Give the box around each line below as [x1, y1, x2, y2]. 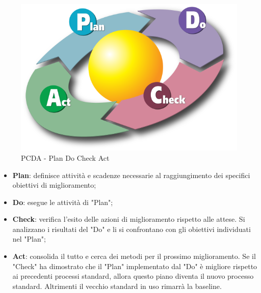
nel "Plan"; [12, 233, 46, 244]
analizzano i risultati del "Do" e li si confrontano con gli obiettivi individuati [12, 223, 251, 234]
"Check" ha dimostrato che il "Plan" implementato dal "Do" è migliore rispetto [12, 260, 257, 271]
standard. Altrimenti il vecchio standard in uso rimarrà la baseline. [12, 280, 222, 291]
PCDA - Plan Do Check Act [21, 152, 110, 163]
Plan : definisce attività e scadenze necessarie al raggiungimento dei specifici [12, 169, 250, 180]
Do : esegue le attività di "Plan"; [12, 196, 113, 207]
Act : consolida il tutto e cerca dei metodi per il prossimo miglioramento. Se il [12, 251, 256, 261]
